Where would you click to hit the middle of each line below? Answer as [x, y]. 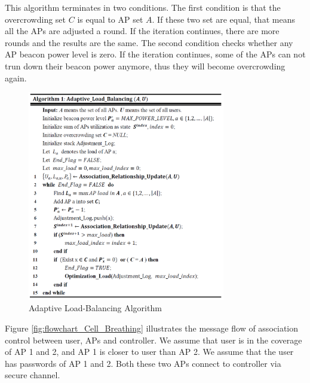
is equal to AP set [110, 19]
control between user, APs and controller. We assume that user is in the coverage [154, 340]
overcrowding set [36, 19]
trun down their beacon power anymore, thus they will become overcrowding [145, 66]
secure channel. [33, 375]
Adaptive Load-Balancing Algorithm [95, 308]
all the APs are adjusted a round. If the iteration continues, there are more [142, 31]
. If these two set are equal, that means [223, 19]
